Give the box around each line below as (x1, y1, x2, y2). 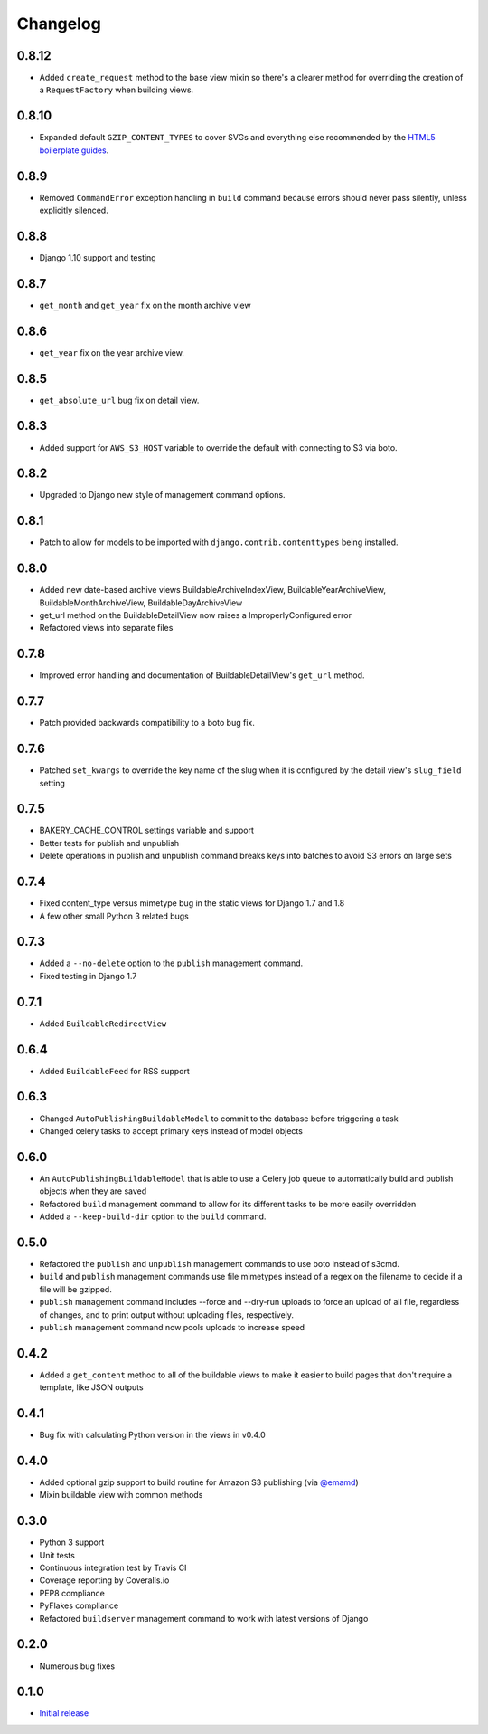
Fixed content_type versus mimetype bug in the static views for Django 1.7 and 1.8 (39, 898, 345, 909)
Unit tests (39, 1549, 76, 1560)
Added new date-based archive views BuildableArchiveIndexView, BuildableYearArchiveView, (39, 585, 386, 595)
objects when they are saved (39, 1186, 147, 1196)
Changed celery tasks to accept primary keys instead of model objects (39, 1125, 303, 1136)
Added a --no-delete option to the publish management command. (39, 958, 304, 968)
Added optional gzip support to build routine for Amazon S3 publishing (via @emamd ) (39, 1477, 359, 1488)
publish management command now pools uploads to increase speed (39, 1321, 305, 1332)
